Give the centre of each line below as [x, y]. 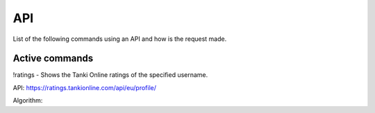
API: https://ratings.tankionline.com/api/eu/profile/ [84, 87]
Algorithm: [28, 101]
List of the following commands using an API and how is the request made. [120, 39]
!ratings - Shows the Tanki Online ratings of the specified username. [110, 75]
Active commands [53, 59]
